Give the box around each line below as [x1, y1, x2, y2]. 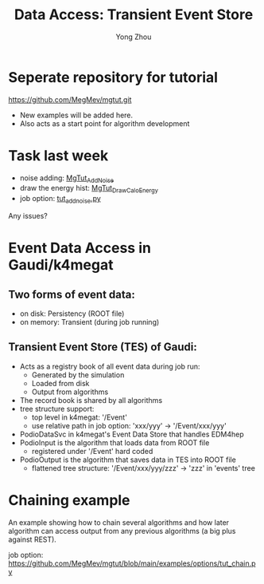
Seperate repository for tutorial [8, 68, 219, 86]
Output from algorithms [31, 387, 109, 397]
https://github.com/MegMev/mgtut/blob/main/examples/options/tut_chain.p [8, 558, 256, 568]
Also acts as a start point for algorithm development [19, 118, 190, 128]
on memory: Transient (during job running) [19, 318, 160, 327]
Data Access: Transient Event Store [14, 6, 254, 24]
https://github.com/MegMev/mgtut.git [8, 94, 132, 105]
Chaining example [8, 491, 130, 510]
